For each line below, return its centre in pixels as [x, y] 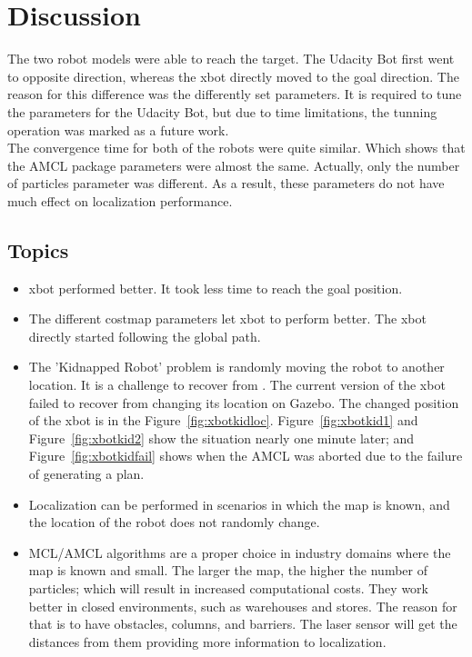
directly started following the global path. [145, 336]
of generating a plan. [86, 474]
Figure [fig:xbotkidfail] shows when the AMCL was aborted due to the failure [246, 456]
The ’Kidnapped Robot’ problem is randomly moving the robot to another [236, 367]
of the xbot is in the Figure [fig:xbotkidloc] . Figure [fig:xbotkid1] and [223, 420]
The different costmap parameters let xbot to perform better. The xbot [227, 319]
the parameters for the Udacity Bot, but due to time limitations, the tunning [222, 111]
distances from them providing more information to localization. [207, 641]
